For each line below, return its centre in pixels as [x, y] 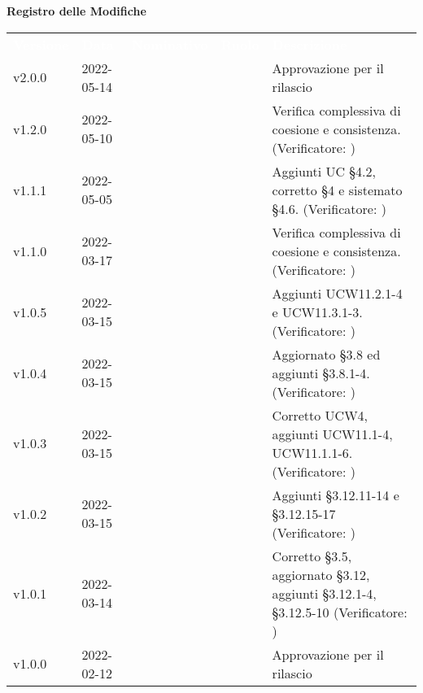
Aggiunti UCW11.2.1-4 [337, 293]
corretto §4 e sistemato [337, 190]
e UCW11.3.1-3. [317, 312]
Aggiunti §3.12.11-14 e [336, 495]
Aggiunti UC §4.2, [324, 171]
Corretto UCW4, [320, 415]
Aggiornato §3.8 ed [326, 354]
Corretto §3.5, [312, 556]
